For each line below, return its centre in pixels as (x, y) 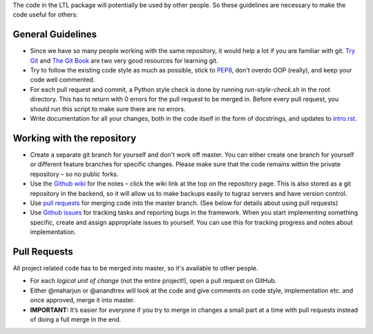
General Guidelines (55, 35)
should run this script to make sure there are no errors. (108, 109)
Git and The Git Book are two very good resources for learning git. (124, 60)
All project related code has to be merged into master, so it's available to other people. (135, 268)
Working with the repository (75, 138)
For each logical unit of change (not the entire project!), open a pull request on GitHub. (153, 281)
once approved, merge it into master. (83, 300)
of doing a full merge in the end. (76, 319)
